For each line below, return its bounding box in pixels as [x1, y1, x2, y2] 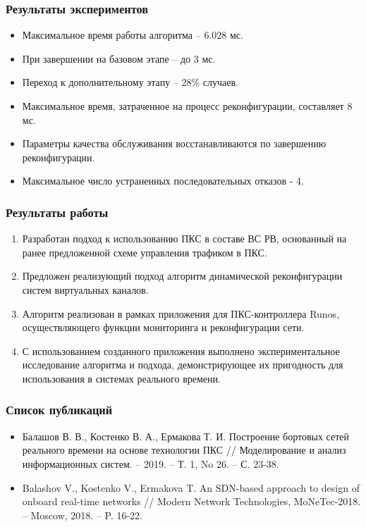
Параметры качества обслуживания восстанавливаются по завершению [22, 136, 327, 151]
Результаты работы [6, 203, 109, 221]
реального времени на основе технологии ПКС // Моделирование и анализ [22, 442, 346, 457]
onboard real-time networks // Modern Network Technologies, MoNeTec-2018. [22, 494, 361, 509]
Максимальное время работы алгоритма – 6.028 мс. [22, 27, 243, 42]
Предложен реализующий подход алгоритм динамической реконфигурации [22, 268, 343, 283]
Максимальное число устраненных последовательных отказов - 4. [22, 173, 304, 188]
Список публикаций [6, 401, 113, 418]
